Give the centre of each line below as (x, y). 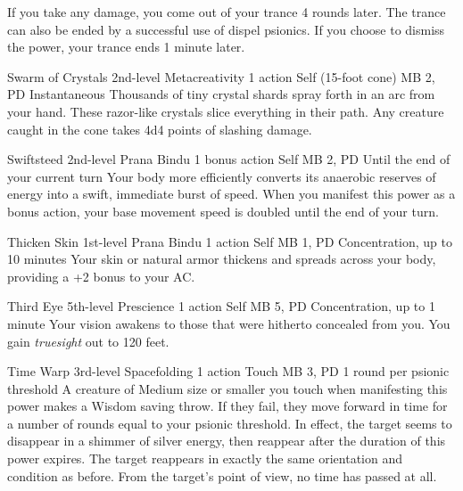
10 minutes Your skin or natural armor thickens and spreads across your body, (222, 259)
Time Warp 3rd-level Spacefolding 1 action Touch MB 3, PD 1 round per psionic (228, 371)
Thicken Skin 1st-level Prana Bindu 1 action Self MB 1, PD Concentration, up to (230, 241)
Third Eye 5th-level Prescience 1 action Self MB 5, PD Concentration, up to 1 (221, 306)
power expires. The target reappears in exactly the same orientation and (205, 458)
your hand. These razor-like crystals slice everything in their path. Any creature (226, 111)
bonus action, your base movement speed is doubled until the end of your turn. (223, 211)
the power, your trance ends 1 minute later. (126, 47)
